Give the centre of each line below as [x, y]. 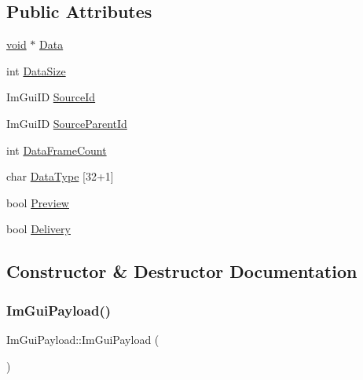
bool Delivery [38, 229]
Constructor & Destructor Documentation [182, 271]
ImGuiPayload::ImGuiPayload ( [83, 339]
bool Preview [38, 202]
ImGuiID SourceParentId [67, 123]
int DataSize [36, 70]
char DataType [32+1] [60, 176]
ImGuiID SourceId [51, 97]
